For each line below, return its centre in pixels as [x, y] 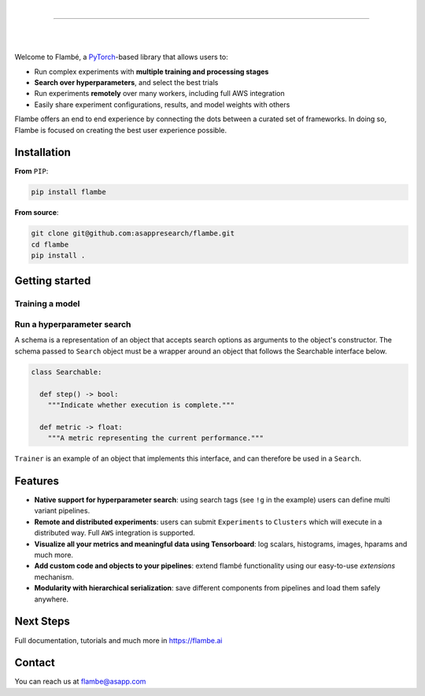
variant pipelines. [62, 511]
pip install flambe [68, 192]
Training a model [47, 303]
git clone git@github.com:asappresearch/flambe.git [133, 233]
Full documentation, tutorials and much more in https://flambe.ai [118, 640]
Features [37, 481]
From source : [37, 213]
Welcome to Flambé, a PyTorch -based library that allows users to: [121, 57]
